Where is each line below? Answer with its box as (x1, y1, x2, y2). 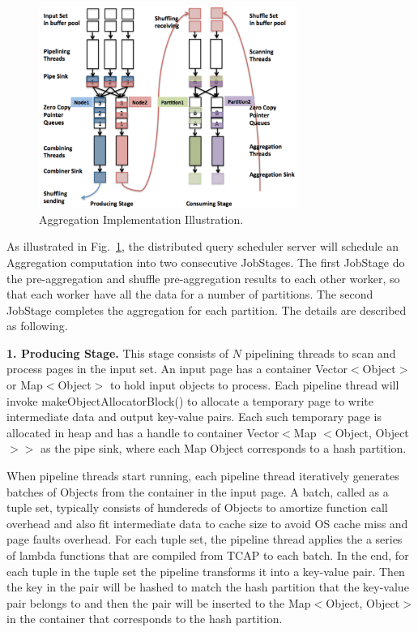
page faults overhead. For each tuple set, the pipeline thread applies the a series (6, 531, 403, 548)
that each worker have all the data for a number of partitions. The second (6, 286, 373, 303)
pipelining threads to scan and (245, 344, 396, 361)
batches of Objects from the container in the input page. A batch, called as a (6, 483, 389, 500)
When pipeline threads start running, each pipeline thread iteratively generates (6, 467, 399, 484)
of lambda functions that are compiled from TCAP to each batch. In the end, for (6, 547, 409, 563)
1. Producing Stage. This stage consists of (6, 344, 229, 361)
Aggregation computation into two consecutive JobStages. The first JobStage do (6, 253, 405, 270)
